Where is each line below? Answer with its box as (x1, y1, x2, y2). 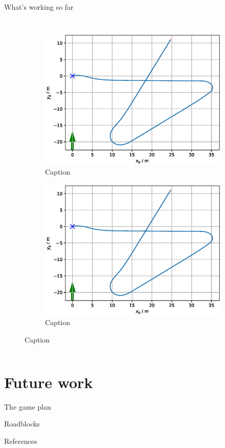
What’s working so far (4, 2, 74, 12)
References (4, 435, 37, 446)
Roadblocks (4, 418, 40, 429)
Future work (4, 371, 93, 392)
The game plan (4, 401, 51, 412)
